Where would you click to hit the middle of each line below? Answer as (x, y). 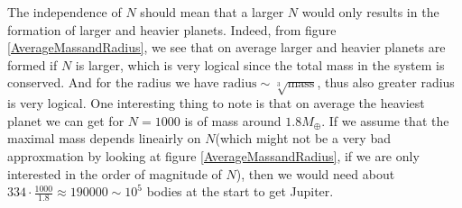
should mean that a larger (212, 12)
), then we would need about (315, 173)
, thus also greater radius (386, 82)
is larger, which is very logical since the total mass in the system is (260, 64)
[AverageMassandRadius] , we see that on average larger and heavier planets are (226, 47)
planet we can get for (66, 120)
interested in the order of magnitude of (115, 173)
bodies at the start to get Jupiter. (240, 191)
